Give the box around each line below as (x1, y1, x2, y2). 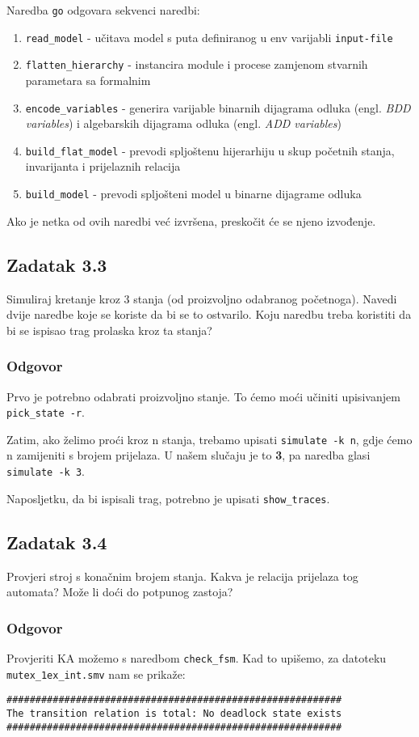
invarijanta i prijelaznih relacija (25, 158, 181, 175)
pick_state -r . (6, 404, 85, 421)
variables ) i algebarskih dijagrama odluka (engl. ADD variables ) (25, 115, 341, 132)
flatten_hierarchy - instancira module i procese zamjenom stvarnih (25, 56, 368, 73)
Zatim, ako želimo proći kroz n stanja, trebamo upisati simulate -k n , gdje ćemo (6, 430, 413, 447)
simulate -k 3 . (6, 463, 85, 480)
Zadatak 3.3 (6, 252, 107, 277)
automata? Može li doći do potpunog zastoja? (6, 583, 233, 600)
